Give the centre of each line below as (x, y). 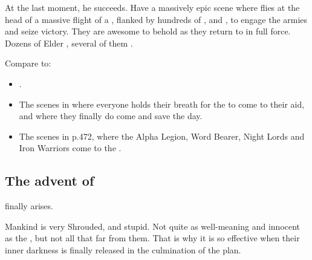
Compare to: (28, 63)
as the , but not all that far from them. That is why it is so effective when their (152, 238)
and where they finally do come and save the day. (111, 116)
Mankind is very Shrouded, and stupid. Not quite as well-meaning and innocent (153, 226)
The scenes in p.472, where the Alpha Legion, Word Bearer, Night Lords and (162, 136)
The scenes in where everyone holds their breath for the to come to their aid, (162, 104)
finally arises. (29, 206)
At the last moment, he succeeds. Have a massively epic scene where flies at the (152, 7)
